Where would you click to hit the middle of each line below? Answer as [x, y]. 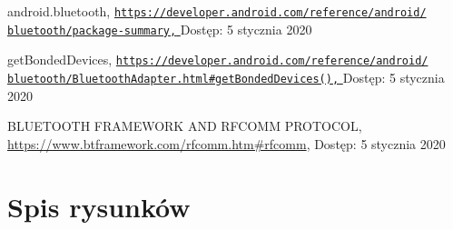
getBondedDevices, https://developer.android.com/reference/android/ [218, 60]
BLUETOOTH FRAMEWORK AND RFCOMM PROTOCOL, [185, 126]
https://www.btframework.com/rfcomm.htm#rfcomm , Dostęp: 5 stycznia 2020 [226, 143]
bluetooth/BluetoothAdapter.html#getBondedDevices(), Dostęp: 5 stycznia [226, 77]
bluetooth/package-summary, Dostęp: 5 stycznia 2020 [160, 29]
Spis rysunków [99, 206]
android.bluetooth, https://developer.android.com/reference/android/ [217, 11]
